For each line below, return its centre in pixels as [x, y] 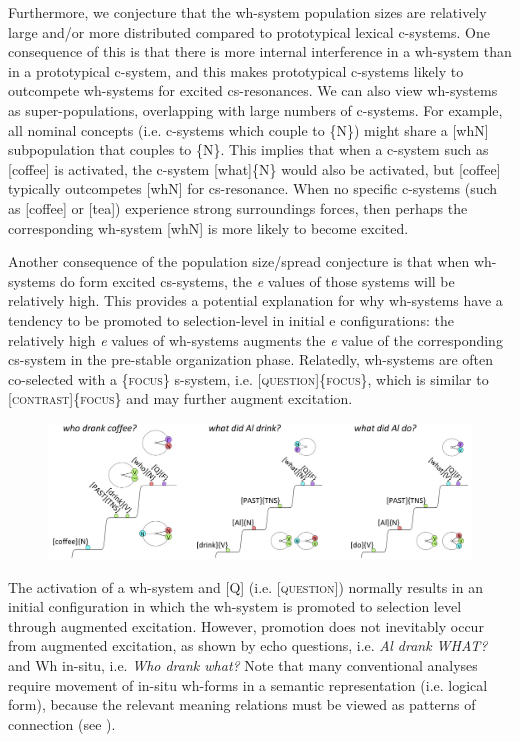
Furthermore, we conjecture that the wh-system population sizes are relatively [247, 12]
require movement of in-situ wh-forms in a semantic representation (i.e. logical [248, 684]
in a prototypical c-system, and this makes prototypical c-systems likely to [236, 70]
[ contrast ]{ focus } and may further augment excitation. [180, 398]
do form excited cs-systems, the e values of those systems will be [257, 280]
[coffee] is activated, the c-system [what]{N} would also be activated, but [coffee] [254, 168]
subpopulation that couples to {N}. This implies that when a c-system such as [248, 149]
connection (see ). [62, 723]
